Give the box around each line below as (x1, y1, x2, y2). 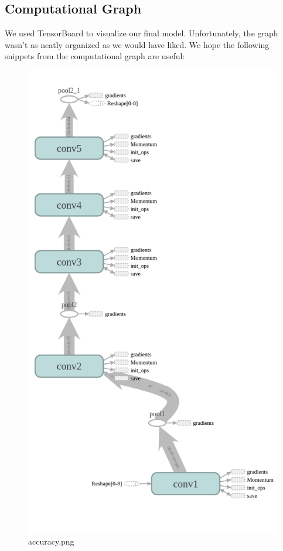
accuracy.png (28, 535, 74, 547)
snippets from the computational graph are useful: (5, 50, 185, 62)
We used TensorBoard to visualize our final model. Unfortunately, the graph (5, 27, 278, 39)
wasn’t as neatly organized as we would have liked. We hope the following (5, 38, 270, 50)
